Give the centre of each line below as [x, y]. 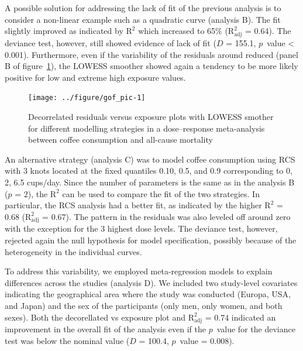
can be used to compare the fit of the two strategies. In [161, 193]
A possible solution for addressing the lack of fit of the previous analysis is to [143, 8]
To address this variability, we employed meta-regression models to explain [139, 271]
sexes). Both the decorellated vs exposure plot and [95, 317]
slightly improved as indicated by [64, 31]
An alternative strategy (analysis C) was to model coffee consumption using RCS [150, 159]
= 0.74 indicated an [240, 317]
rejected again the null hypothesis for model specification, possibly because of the [151, 240]
